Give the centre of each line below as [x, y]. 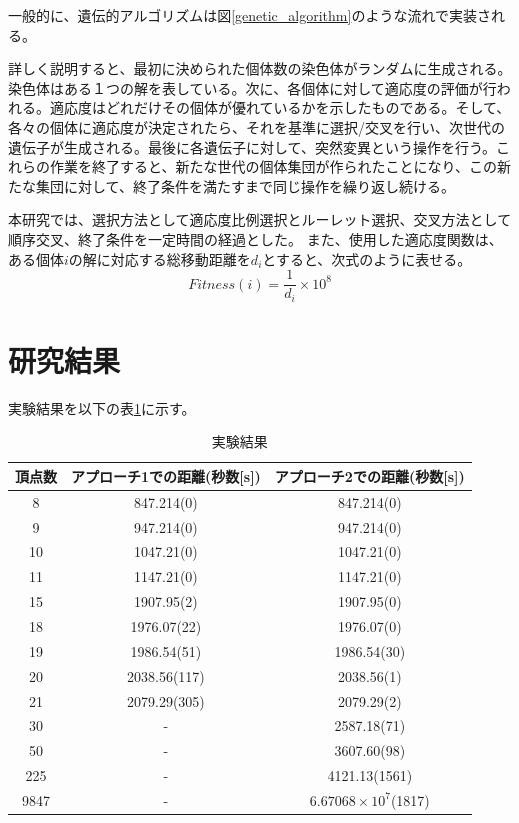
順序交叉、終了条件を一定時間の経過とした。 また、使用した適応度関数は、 [255, 238]
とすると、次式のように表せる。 [367, 258]
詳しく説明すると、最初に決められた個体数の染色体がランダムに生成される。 [260, 68]
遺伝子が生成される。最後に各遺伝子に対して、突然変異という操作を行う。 [252, 146]
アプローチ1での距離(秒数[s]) [166, 475]
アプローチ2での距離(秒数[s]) [369, 475]
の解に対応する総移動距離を [159, 258]
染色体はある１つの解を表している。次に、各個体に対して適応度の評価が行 [252, 87]
